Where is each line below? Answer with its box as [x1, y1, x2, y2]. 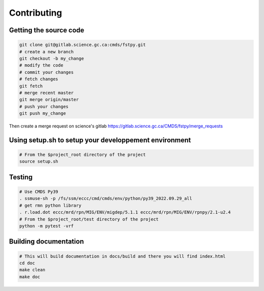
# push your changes [19, 103, 68, 109]
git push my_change [19, 111, 66, 116]
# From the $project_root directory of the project [19, 152, 146, 158]
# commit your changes [19, 69, 74, 75]
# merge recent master [19, 90, 74, 96]
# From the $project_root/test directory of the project [19, 216, 159, 222]
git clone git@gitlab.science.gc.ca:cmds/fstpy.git [19, 42, 146, 48]
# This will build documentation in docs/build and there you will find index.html [19, 253, 226, 259]
